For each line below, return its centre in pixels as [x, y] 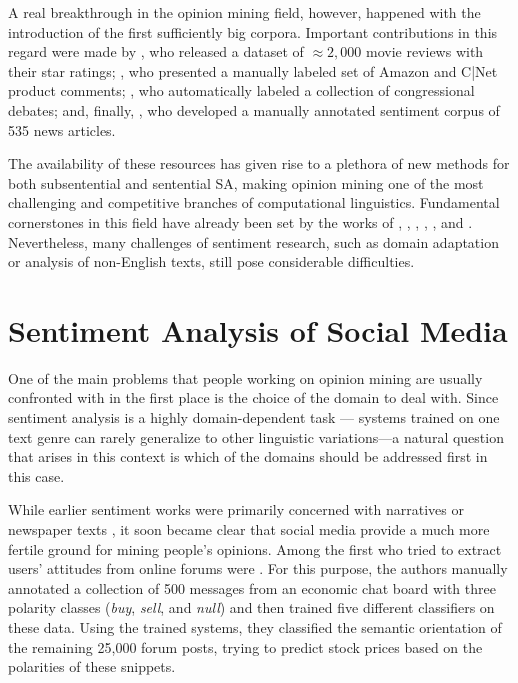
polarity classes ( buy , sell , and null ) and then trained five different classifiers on [251, 607]
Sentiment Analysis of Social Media [258, 329]
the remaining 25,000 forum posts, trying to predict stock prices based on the [245, 646]
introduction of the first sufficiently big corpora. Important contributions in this [253, 31]
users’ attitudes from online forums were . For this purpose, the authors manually [258, 568]
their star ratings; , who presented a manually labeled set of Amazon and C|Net [253, 70]
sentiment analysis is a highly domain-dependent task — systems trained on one [254, 417]
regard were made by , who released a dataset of [156, 51]
